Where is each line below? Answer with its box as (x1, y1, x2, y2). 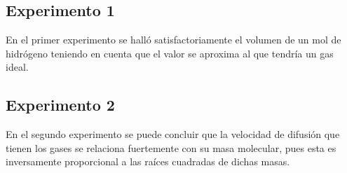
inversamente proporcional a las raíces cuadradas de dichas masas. (6, 154, 290, 169)
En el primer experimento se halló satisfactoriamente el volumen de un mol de (6, 32, 341, 47)
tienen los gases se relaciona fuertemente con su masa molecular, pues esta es (6, 140, 336, 155)
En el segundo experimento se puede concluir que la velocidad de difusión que (6, 127, 340, 141)
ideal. (6, 60, 29, 74)
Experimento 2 (6, 94, 115, 116)
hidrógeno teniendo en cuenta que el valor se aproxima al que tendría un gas (6, 46, 334, 60)
